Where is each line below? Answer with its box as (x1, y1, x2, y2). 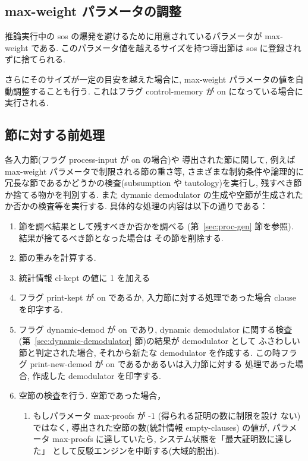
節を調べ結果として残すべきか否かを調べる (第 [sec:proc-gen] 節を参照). (18, 219, 294, 232)
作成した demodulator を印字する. (32, 369, 162, 381)
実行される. (5, 96, 49, 109)
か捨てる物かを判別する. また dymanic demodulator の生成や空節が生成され (5, 188, 295, 200)
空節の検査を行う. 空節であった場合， (18, 389, 166, 402)
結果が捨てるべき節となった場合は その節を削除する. (18, 231, 224, 244)
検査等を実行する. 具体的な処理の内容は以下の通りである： (37, 200, 268, 212)
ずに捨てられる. (5, 53, 65, 65)
